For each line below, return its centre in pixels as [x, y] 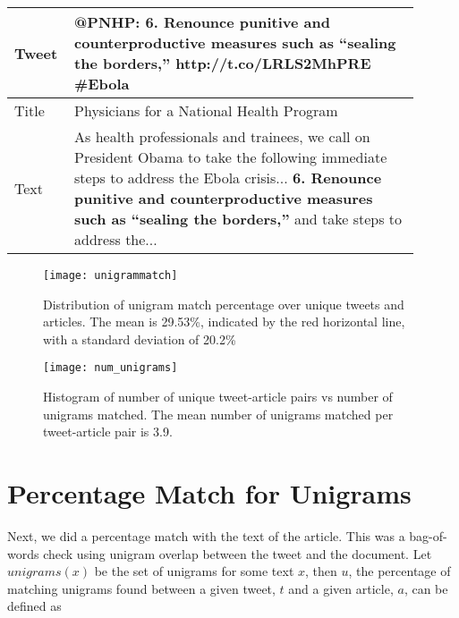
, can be [426, 588]
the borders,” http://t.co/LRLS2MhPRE [223, 63]
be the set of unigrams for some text [194, 571]
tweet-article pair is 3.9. [108, 432]
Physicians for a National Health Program [206, 110]
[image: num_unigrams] [110, 368]
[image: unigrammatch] [110, 275]
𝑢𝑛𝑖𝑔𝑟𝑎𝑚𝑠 [34, 573]
